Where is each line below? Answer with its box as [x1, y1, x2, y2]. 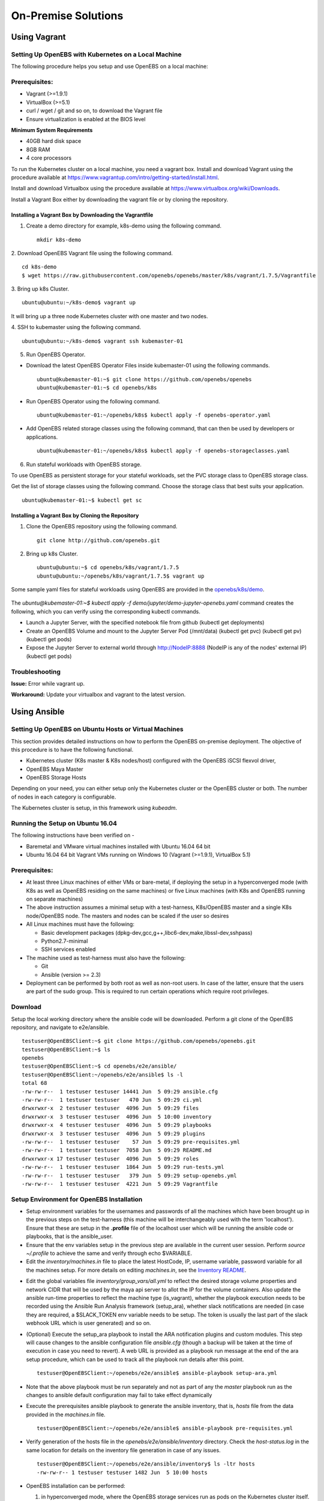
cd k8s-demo [22, 264, 57, 270]
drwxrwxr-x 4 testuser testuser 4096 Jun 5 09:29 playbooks [22, 1122, 212, 1129]
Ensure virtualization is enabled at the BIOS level [26, 115, 146, 122]
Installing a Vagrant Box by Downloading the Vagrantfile [11, 211, 154, 219]
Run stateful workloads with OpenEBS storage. [26, 461, 142, 468]
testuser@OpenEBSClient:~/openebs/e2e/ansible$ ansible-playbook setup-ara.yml [37, 1370, 277, 1377]
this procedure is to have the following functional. [11, 746, 134, 753]
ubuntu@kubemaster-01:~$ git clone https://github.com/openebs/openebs [37, 376, 252, 382]
